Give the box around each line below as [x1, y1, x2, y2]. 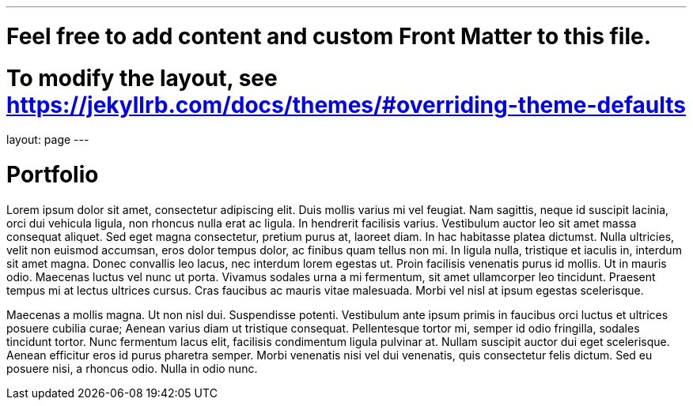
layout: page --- [6, 133, 89, 147]
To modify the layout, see [6, 64, 278, 92]
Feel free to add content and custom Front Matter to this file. [6, 22, 652, 50]
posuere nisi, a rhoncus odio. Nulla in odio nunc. [6, 361, 258, 375]
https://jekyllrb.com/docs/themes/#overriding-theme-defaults [6, 91, 686, 118]
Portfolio [6, 161, 99, 188]
